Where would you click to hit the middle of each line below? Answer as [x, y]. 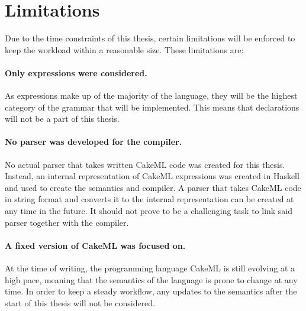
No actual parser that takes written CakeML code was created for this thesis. [145, 164]
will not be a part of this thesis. [62, 119]
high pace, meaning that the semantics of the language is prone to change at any [151, 279]
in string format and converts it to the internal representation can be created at [149, 199]
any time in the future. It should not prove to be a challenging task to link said [149, 211]
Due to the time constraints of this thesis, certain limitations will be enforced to [150, 38]
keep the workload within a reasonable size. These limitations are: [124, 49]
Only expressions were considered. [76, 72]
